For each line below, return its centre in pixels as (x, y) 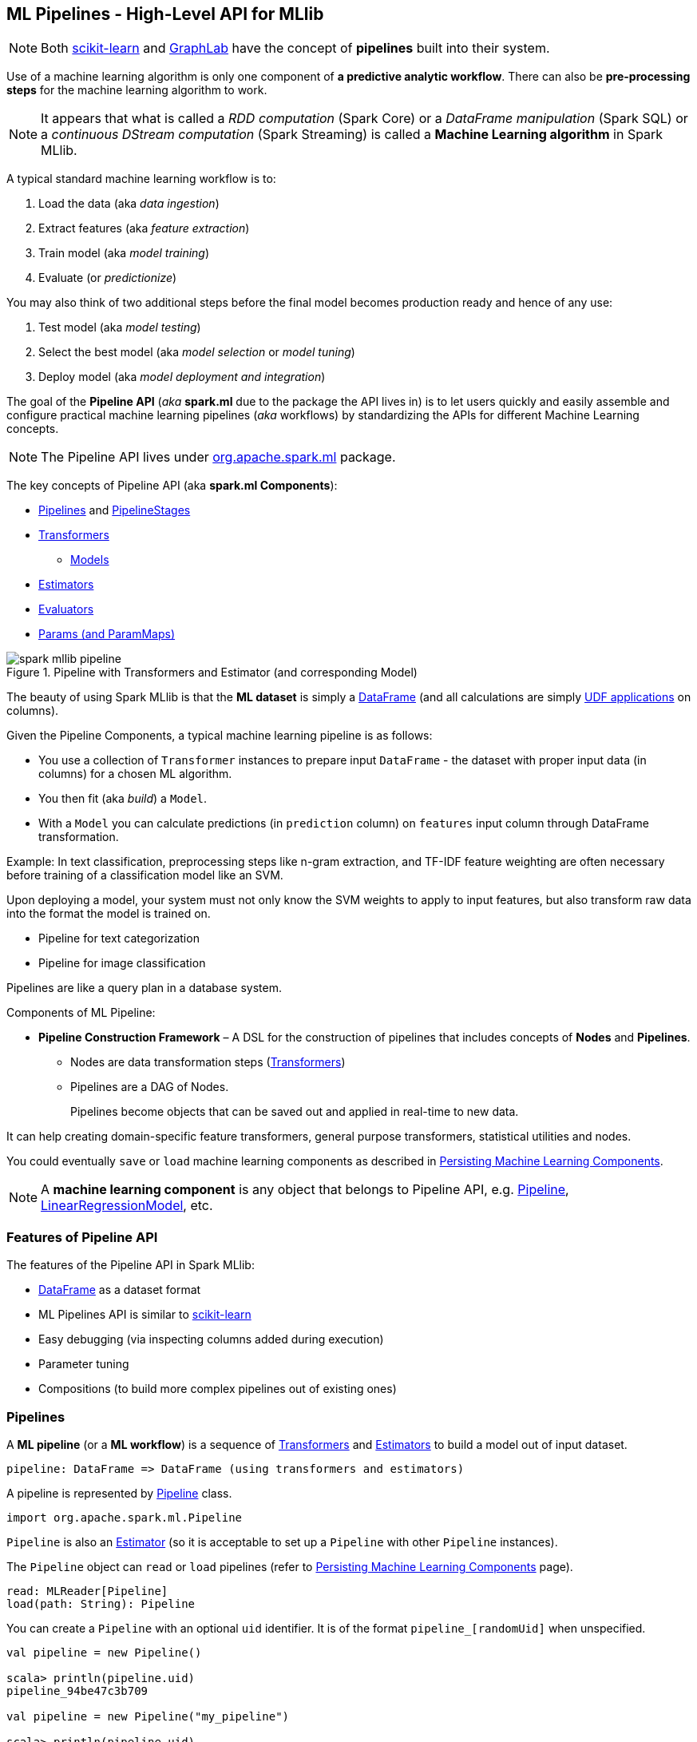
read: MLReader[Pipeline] (87, 1591)
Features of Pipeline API (82, 1237)
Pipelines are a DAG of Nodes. (150, 1087)
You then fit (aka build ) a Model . (123, 799)
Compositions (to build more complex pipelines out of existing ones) (218, 1389)
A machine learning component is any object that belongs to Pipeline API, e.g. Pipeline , (305, 1190)
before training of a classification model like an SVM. (145, 875)
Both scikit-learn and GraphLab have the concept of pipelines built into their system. (295, 48)
